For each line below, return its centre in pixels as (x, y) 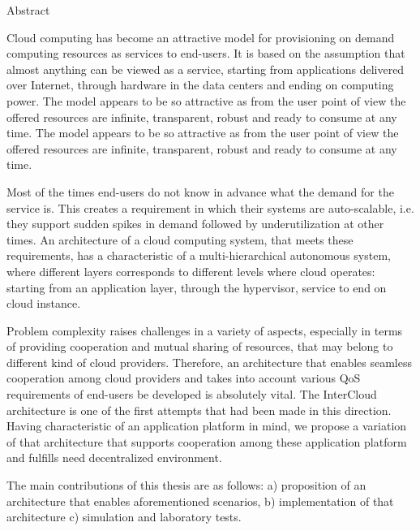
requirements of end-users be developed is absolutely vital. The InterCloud (192, 394)
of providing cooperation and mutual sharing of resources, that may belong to (200, 346)
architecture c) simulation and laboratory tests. (124, 517)
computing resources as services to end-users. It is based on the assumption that (206, 53)
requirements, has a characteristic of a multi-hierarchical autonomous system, (199, 255)
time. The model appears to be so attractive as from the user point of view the (203, 133)
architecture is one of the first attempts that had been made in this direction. (199, 410)
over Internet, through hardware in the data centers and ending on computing (200, 85)
